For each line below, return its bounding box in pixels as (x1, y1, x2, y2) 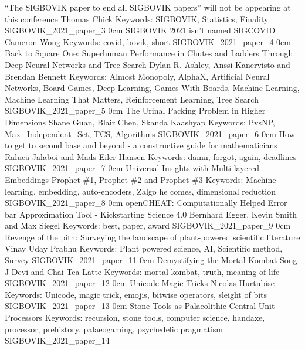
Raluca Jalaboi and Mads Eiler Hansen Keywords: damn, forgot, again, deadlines (5, 150, 297, 162)
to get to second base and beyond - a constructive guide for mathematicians (5, 139, 277, 151)
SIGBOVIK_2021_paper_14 (5, 334, 110, 346)
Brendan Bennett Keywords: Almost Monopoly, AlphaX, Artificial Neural (5, 70, 270, 82)
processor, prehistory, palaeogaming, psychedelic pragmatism (5, 322, 223, 335)
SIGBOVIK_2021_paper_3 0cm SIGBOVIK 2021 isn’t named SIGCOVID (5, 24, 276, 36)
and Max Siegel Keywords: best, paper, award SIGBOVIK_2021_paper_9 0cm (5, 219, 291, 232)
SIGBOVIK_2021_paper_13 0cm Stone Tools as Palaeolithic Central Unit (5, 300, 275, 312)
